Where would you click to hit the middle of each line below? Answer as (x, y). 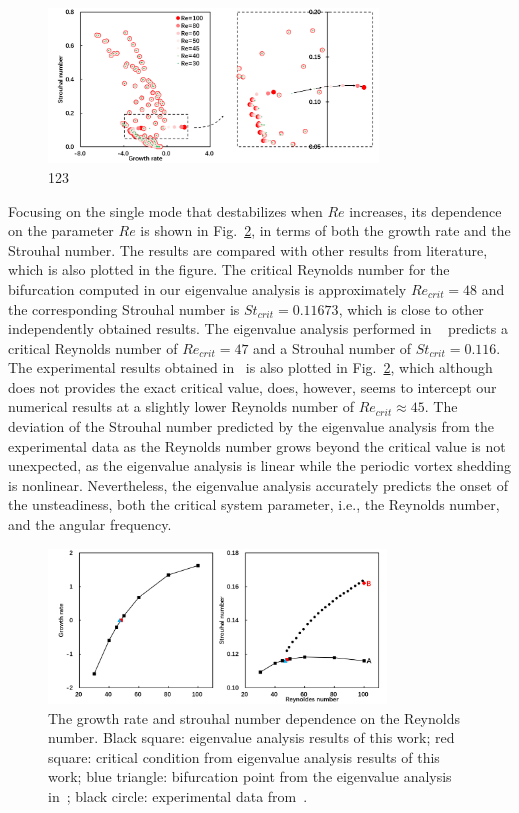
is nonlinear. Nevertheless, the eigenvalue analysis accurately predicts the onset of (258, 484)
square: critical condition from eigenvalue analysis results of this (244, 756)
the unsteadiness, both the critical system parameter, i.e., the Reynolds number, (254, 504)
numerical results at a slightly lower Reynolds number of (181, 406)
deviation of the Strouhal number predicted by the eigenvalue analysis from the (251, 426)
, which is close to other (411, 308)
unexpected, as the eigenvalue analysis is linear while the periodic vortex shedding (259, 465)
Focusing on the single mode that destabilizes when (165, 210)
